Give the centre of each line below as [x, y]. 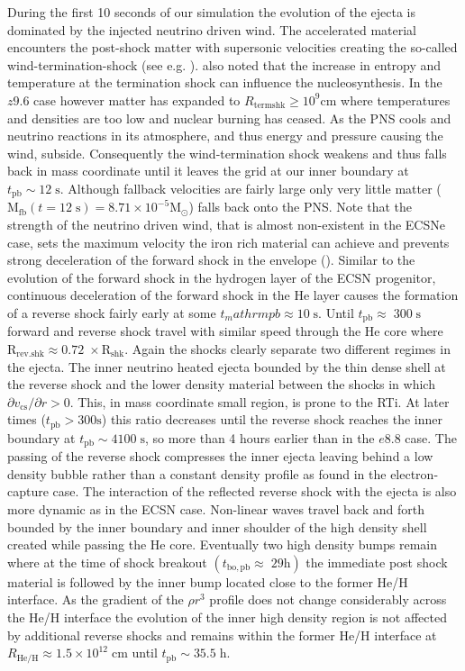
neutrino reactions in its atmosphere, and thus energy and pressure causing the [225, 136]
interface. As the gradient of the [96, 599]
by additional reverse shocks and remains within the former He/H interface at [222, 635]
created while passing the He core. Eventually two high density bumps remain [222, 544]
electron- [415, 473]
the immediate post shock [377, 562]
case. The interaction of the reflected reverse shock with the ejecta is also [255, 491]
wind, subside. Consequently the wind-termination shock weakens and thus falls [227, 153]
